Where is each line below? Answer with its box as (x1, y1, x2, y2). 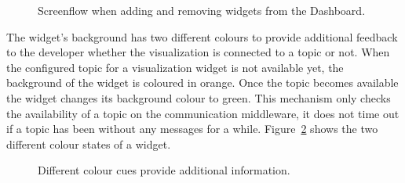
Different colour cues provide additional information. (38, 162, 290, 178)
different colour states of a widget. (6, 135, 171, 152)
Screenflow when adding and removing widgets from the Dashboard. (38, 2, 366, 18)
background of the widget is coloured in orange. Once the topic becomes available (6, 74, 399, 91)
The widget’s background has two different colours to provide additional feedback (6, 28, 398, 45)
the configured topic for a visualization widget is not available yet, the (6, 59, 344, 75)
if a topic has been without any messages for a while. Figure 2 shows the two (6, 120, 378, 137)
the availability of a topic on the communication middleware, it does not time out (6, 105, 400, 121)
